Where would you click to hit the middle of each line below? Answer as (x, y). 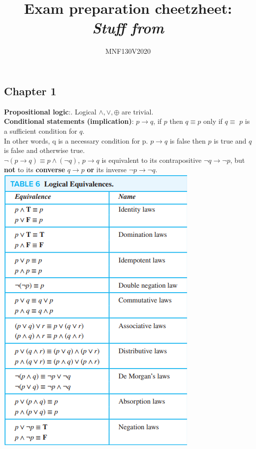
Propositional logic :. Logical (50, 111)
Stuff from (128, 28)
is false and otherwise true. (45, 150)
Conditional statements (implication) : (69, 121)
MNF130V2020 (128, 51)
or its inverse (107, 169)
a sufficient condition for (41, 131)
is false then (188, 140)
